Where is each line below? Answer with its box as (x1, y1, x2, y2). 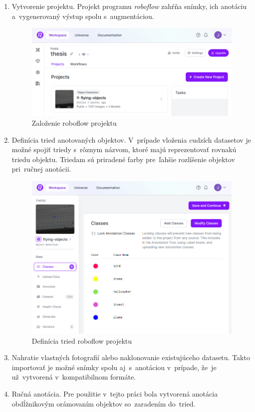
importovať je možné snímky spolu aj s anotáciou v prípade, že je (11, 362, 217, 372)
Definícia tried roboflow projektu (31, 335, 132, 346)
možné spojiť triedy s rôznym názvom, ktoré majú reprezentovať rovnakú (11, 144, 237, 155)
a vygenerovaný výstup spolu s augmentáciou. (11, 10, 154, 21)
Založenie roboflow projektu (31, 117, 117, 128)
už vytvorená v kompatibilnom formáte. (11, 372, 136, 382)
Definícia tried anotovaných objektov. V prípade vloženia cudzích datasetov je (11, 134, 251, 145)
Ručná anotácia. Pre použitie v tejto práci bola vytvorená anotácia (11, 388, 218, 399)
